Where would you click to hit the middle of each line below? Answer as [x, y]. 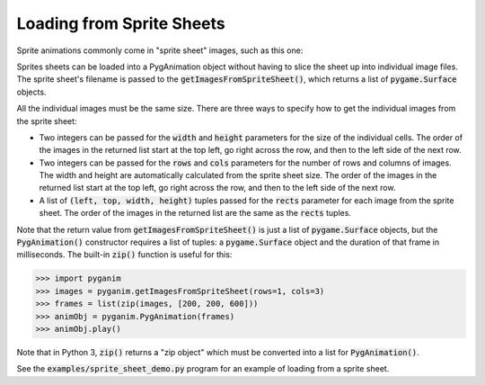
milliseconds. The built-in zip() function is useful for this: [124, 255]
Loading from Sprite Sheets [121, 23]
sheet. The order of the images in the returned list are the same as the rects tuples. [195, 213]
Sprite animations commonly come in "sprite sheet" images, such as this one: [160, 50]
